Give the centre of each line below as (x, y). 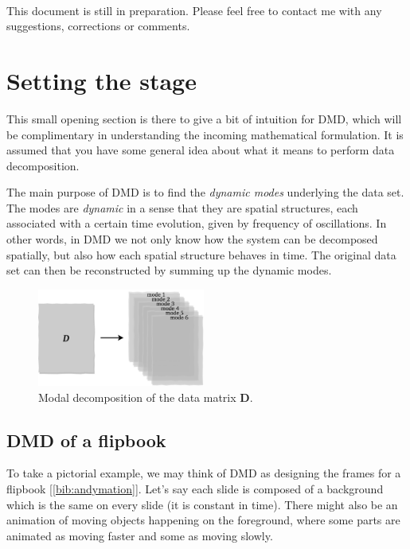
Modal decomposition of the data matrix (137, 397)
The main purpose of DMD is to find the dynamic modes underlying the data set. (205, 192)
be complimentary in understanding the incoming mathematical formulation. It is (205, 134)
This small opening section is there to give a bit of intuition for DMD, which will (204, 118)
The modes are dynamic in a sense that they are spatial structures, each (182, 207)
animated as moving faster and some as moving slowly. (140, 535)
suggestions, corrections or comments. (98, 26)
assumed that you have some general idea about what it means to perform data (201, 150)
